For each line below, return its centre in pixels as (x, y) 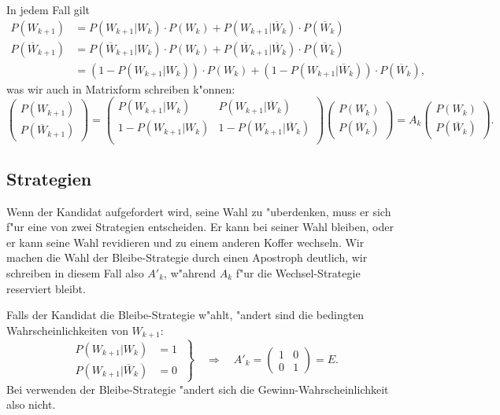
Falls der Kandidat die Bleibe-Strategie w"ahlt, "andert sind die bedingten (185, 315)
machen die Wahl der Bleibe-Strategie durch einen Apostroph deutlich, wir (187, 257)
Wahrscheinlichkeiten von (67, 330)
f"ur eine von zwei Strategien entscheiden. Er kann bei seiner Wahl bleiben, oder (200, 227)
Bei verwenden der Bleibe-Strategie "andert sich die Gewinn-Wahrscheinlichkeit (198, 389)
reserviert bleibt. (46, 288)
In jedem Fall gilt (48, 9)
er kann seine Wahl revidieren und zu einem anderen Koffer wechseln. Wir (185, 242)
